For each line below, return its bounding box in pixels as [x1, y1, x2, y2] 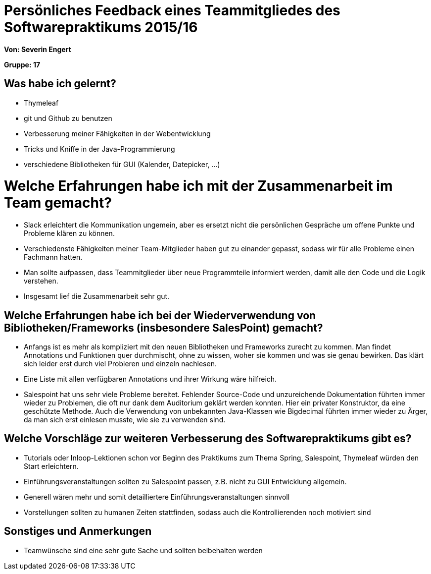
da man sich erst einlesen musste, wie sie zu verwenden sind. [24, 415, 226, 424]
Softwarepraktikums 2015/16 [4, 19, 198, 36]
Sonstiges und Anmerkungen [4, 525, 152, 538]
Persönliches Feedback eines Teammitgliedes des [4, 2, 340, 19]
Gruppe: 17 [4, 60, 41, 69]
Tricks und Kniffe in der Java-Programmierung [24, 144, 175, 153]
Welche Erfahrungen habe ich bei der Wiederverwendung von [4, 309, 316, 322]
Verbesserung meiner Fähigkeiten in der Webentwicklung [24, 129, 211, 138]
